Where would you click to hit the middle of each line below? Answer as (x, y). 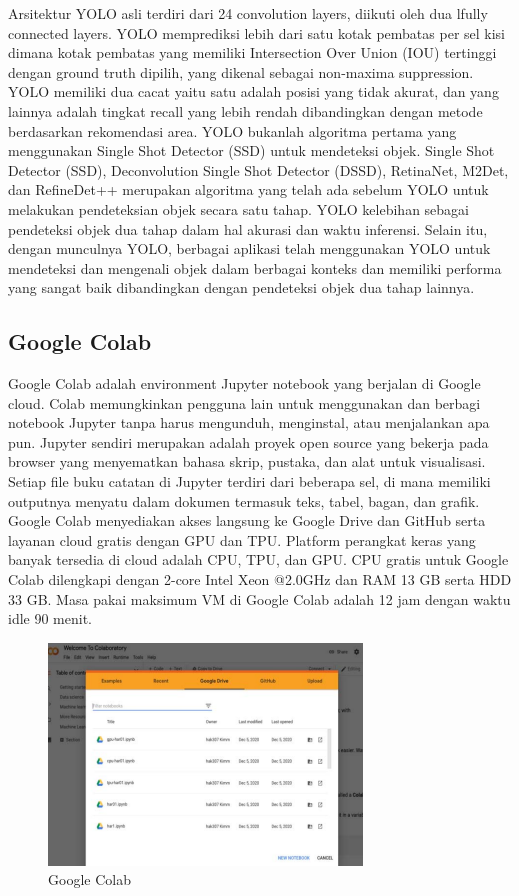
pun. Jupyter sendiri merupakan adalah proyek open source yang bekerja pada (248, 441)
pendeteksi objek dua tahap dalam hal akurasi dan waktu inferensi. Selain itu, (248, 228)
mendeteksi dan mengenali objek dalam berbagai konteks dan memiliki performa (255, 267)
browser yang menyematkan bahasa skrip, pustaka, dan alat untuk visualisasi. (247, 461)
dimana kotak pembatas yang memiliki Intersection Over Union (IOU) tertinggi (252, 52)
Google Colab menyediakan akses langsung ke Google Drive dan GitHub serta (247, 520)
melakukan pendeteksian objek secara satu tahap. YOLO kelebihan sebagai (239, 208)
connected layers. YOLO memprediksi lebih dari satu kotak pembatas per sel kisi (257, 32)
